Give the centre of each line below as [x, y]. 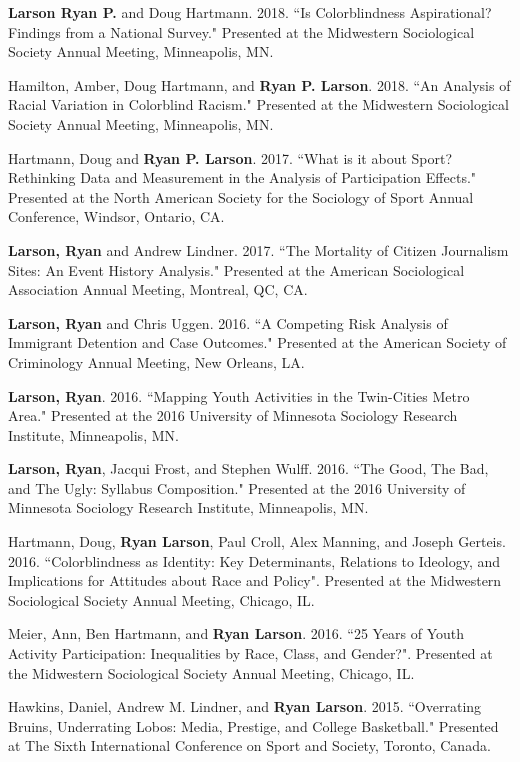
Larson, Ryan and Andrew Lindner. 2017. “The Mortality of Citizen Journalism [258, 249]
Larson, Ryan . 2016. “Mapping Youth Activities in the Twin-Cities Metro [239, 395]
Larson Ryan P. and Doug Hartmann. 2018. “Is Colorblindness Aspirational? [250, 12]
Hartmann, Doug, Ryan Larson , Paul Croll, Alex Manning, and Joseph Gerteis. [257, 541]
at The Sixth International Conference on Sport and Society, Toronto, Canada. [249, 745]
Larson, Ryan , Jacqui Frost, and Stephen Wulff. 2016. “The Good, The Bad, [248, 468]
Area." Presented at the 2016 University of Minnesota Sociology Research [233, 415]
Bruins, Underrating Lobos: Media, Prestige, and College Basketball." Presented [253, 725]
